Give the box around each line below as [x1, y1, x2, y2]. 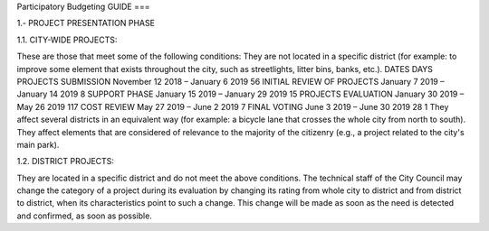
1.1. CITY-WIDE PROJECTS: [16, 34, 118, 45]
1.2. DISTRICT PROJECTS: [16, 156, 115, 167]
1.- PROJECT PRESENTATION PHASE [16, 18, 156, 29]
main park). [16, 139, 60, 150]
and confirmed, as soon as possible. [16, 210, 153, 221]
